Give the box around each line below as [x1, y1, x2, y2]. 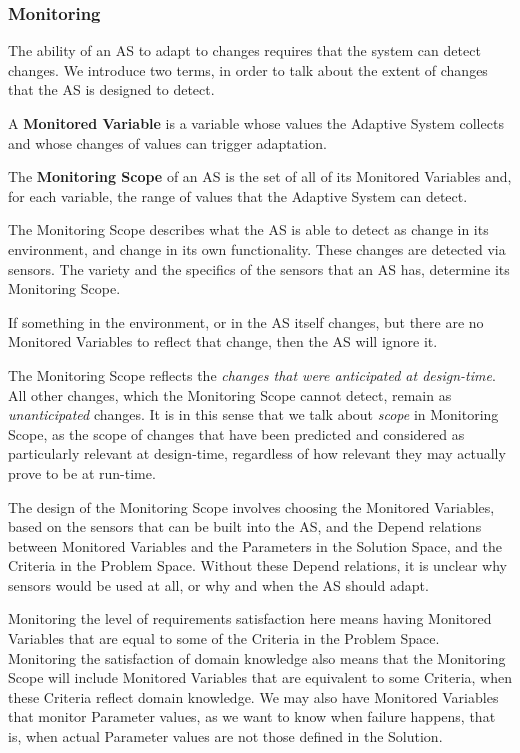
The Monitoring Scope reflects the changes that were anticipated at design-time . [8, 364, 496, 385]
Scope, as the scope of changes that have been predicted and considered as [8, 423, 465, 444]
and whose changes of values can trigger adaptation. [8, 132, 327, 153]
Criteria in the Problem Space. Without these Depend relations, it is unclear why [8, 555, 507, 576]
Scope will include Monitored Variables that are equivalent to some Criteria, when [8, 667, 512, 688]
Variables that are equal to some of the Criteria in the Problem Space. [8, 628, 440, 649]
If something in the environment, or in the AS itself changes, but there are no [8, 311, 484, 332]
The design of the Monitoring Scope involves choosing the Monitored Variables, [8, 496, 495, 517]
